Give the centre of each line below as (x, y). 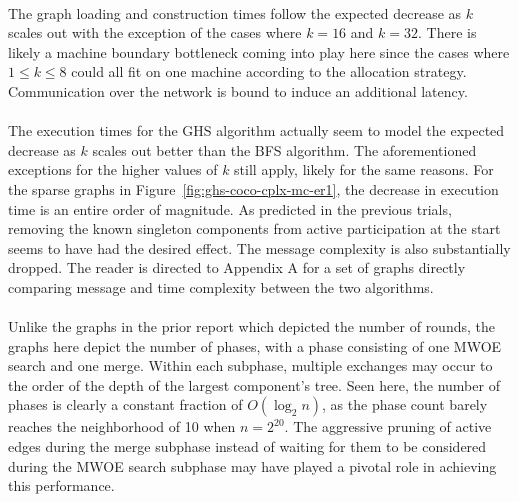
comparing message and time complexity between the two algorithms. (221, 286)
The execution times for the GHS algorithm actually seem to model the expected (256, 130)
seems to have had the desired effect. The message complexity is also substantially (259, 247)
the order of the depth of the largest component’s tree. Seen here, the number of (254, 384)
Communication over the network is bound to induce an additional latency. (238, 90)
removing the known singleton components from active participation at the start (254, 228)
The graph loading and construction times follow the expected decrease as (235, 12)
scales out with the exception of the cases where (155, 32)
